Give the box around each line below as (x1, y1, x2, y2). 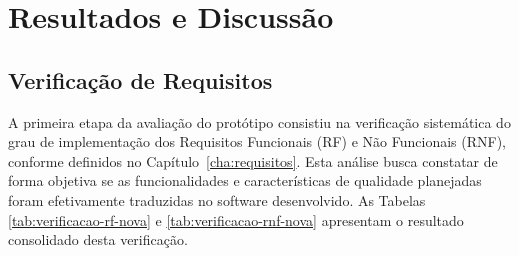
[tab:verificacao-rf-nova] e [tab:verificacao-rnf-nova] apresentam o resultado (8, 209, 464, 230)
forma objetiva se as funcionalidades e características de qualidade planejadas (8, 170, 482, 191)
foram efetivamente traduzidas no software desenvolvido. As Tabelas (8, 189, 426, 210)
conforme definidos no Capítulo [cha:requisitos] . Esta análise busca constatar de (8, 150, 498, 171)
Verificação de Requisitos (8, 64, 273, 95)
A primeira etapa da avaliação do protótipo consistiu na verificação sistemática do (8, 111, 511, 132)
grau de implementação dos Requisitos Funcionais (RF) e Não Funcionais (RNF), (8, 131, 507, 152)
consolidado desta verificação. (8, 229, 188, 250)
